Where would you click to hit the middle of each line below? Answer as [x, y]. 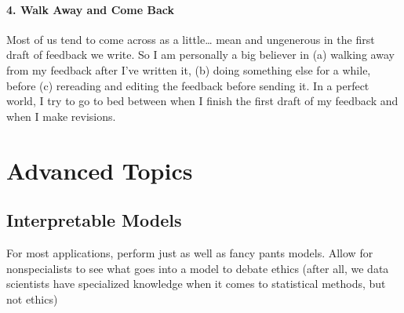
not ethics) [32, 298]
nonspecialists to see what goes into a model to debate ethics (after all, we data [198, 268]
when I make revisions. [61, 116]
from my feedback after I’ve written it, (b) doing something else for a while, [189, 69]
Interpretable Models [94, 220]
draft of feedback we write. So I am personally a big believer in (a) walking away [200, 55]
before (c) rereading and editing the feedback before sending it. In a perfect [188, 85]
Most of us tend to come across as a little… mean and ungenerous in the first [191, 39]
